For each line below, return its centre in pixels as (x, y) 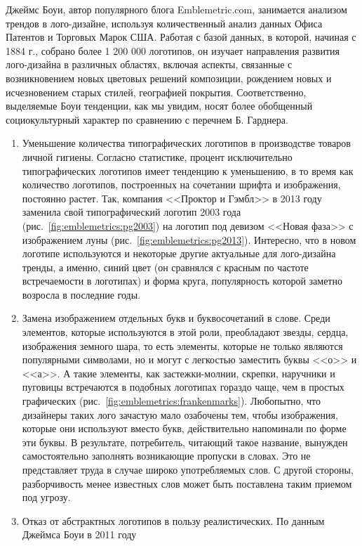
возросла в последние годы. (81, 294)
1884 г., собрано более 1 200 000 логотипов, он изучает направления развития (173, 50)
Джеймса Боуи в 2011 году (79, 534)
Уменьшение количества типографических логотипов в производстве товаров (186, 143)
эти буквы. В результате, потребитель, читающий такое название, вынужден (185, 442)
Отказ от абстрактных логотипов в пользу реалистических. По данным (173, 520)
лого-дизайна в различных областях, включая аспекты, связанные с (149, 64)
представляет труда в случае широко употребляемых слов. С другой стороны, (188, 469)
